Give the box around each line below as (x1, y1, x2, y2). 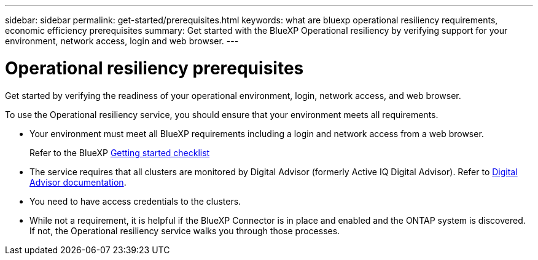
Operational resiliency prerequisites (5, 57, 304, 79)
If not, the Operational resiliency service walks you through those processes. (29, 225, 340, 236)
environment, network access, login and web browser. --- (5, 36, 239, 46)
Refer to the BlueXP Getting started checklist (29, 147, 210, 158)
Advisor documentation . (29, 176, 127, 187)
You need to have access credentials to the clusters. (29, 195, 241, 207)
